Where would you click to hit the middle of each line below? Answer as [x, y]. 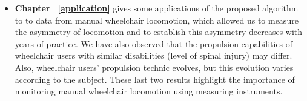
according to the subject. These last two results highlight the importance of [155, 79]
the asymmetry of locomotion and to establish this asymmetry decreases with [159, 32]
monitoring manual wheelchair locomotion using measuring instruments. [149, 91]
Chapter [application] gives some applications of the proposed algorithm [157, 8]
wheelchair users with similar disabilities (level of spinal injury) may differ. [153, 55]
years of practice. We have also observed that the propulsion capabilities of [154, 43]
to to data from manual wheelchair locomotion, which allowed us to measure [157, 20]
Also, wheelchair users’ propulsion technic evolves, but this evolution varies [154, 67]
